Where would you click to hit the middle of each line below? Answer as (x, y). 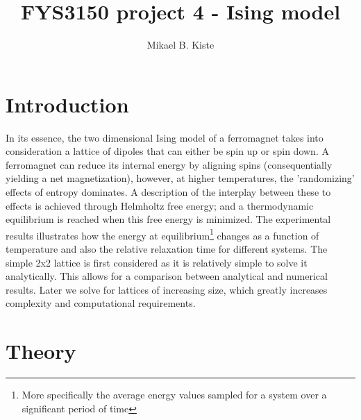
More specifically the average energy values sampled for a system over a (174, 395)
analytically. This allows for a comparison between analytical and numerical (167, 276)
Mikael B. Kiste (180, 45)
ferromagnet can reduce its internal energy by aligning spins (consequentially (169, 164)
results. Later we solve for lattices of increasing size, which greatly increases (167, 289)
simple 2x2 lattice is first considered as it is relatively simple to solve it (157, 262)
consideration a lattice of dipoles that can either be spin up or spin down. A (167, 151)
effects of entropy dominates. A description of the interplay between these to (168, 192)
